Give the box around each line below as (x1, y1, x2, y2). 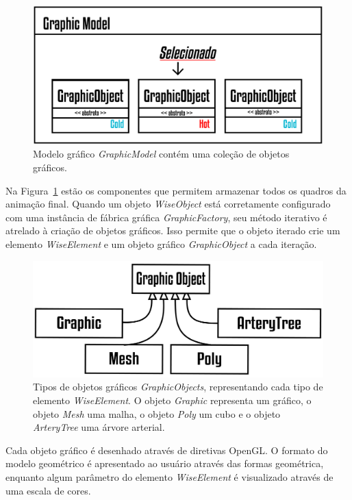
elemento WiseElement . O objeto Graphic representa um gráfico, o (33, 393, 312, 407)
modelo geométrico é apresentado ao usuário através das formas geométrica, (5, 456, 324, 471)
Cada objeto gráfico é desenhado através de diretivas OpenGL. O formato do (5, 442, 328, 457)
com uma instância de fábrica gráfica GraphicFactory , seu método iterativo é (5, 210, 327, 224)
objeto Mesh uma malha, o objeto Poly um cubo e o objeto (33, 406, 281, 421)
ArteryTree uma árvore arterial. (33, 420, 165, 434)
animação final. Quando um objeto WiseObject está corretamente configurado (5, 197, 331, 211)
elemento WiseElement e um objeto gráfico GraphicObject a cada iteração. (5, 237, 317, 251)
